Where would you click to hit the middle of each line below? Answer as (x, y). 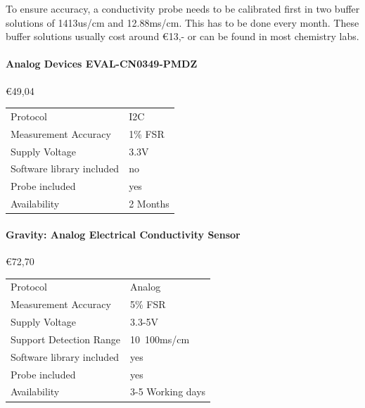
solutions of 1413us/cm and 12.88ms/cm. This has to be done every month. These (182, 22)
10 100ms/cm (160, 339)
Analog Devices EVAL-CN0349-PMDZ (102, 64)
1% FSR (147, 133)
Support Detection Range (66, 339)
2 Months (149, 204)
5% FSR (148, 304)
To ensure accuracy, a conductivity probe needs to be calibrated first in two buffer (183, 8)
